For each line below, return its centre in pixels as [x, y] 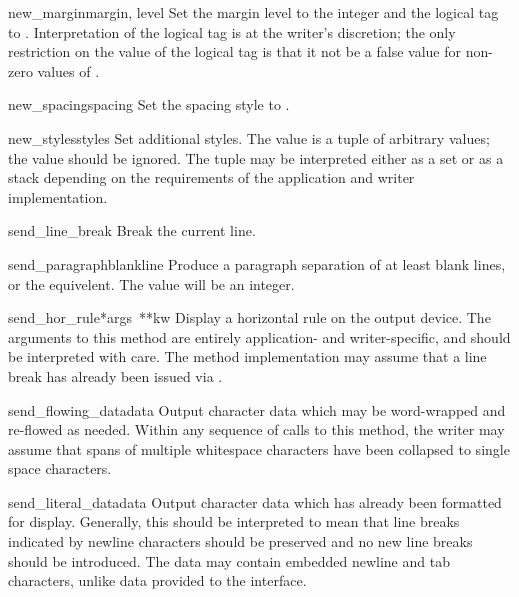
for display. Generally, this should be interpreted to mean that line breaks [234, 521]
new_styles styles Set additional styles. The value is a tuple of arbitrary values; [249, 137]
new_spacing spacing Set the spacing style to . [149, 104]
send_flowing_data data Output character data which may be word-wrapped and [257, 409]
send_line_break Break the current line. [132, 230]
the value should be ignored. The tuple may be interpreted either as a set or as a [256, 157]
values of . [68, 70]
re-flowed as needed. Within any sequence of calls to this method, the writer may [256, 429]
